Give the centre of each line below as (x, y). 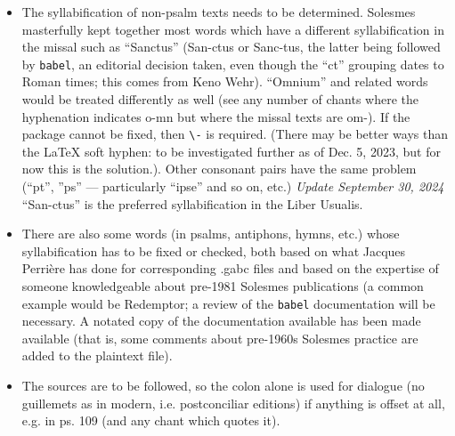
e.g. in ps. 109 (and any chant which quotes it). (151, 420)
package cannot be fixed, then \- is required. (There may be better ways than (235, 134)
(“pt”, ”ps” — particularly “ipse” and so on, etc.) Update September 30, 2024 (233, 186)
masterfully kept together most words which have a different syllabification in (233, 29)
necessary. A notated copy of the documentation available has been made (221, 321)
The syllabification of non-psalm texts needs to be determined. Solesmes (219, 12)
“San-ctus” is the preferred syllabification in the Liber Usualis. (192, 203)
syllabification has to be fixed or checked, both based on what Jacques (214, 250)
